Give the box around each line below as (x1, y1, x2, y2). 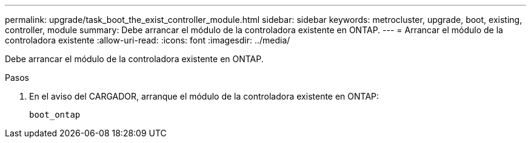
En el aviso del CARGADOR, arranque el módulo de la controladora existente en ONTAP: (29, 91, 379, 101)
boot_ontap (29, 110, 81, 119)
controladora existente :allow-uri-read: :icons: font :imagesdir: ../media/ (5, 35, 290, 45)
